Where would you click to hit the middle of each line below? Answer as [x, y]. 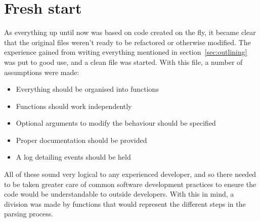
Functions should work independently [74, 106]
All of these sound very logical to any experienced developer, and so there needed [130, 174]
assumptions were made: [42, 72]
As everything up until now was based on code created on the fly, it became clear [130, 32]
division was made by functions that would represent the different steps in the [125, 203]
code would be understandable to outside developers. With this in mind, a [119, 194]
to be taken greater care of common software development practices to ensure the [130, 184]
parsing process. [29, 214]
